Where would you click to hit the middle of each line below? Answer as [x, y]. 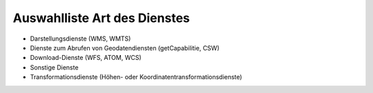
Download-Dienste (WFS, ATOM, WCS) [86, 58]
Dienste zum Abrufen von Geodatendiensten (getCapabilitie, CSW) [125, 48]
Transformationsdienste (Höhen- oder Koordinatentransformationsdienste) [136, 77]
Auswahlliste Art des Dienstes [101, 18]
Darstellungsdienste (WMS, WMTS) [80, 39]
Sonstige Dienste [54, 67]
